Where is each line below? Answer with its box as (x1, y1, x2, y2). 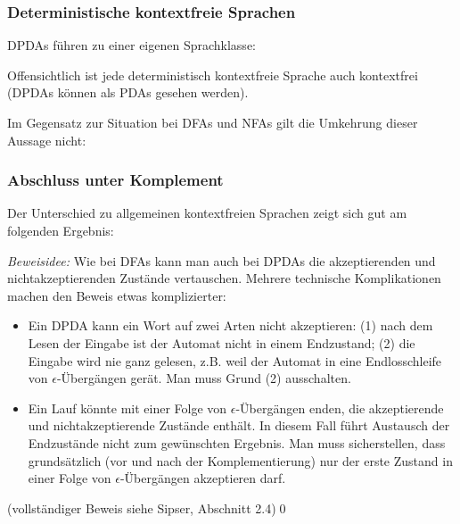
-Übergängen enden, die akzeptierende (235, 398, 444, 417)
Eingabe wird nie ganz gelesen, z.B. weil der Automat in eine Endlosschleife (28, 351, 442, 370)
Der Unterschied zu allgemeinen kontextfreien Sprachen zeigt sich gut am (7, 204, 407, 222)
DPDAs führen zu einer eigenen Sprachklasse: (7, 36, 256, 54)
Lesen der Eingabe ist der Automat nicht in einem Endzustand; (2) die (28, 333, 415, 352)
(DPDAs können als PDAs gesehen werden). (7, 83, 249, 102)
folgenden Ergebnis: (7, 221, 114, 239)
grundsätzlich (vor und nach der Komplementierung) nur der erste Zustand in (28, 451, 453, 470)
